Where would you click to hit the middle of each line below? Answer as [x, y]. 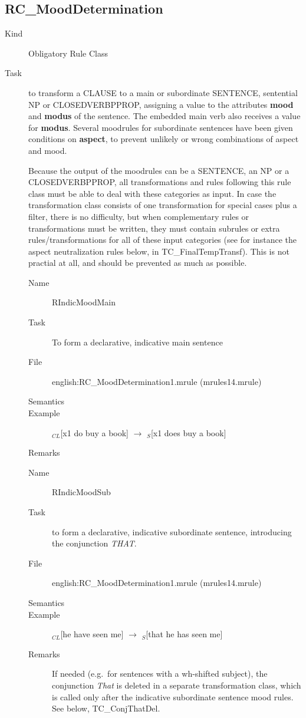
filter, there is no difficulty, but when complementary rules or [139, 216]
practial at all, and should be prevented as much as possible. [138, 263]
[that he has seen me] [184, 634]
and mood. [48, 150]
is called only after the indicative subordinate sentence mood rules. [173, 696]
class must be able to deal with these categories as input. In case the [152, 193]
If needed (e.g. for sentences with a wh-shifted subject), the [160, 673]
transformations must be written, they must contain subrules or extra [154, 228]
